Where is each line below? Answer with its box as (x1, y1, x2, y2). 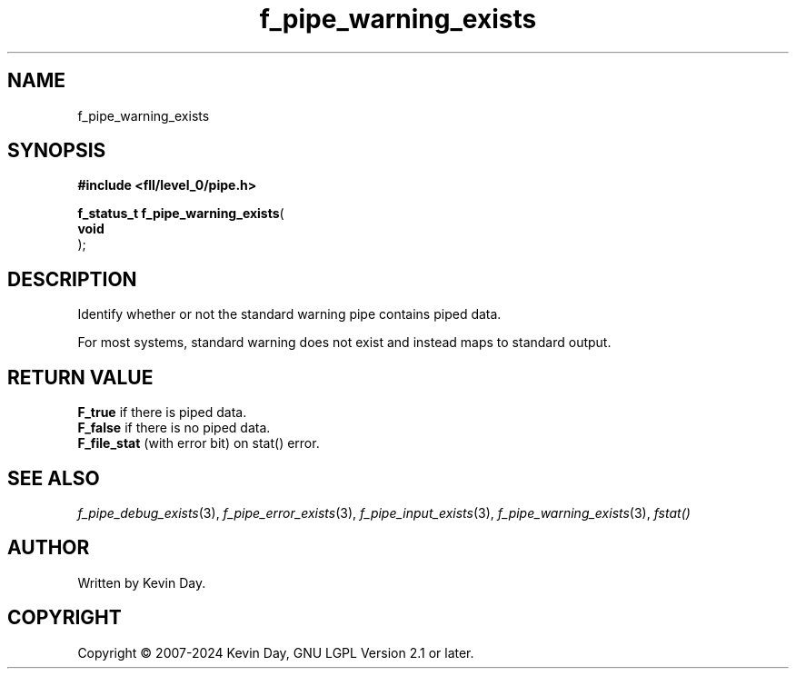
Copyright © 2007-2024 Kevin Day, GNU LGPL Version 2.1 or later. (77, 644, 474, 661)
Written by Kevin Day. (77, 574, 206, 591)
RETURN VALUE (7, 365, 154, 389)
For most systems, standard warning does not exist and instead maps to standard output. (77, 334, 612, 351)
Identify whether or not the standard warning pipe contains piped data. (77, 306, 502, 323)
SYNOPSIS (7, 139, 106, 163)
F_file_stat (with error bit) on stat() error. (77, 435, 320, 452)
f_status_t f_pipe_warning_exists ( (77, 205, 284, 222)
